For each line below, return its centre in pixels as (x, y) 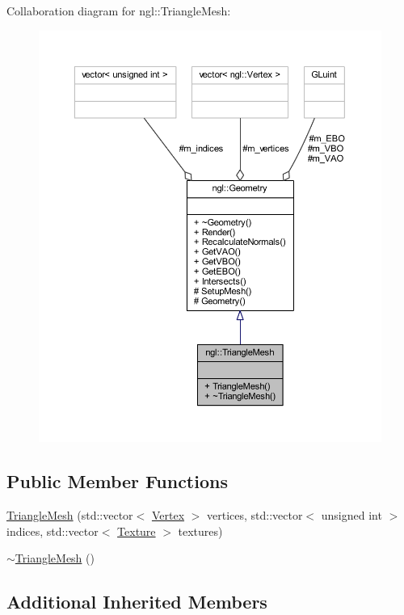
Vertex (168, 515)
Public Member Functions (117, 481)
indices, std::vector (53, 531)
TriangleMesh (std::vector (70, 515)
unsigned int (351, 515)
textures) (200, 531)
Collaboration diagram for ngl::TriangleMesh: (119, 11)
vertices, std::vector (255, 515)
